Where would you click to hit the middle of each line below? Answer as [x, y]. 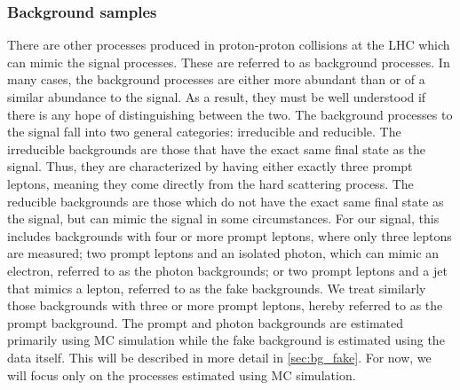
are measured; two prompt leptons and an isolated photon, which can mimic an [223, 253]
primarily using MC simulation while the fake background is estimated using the [226, 340]
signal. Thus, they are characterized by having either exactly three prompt [210, 166]
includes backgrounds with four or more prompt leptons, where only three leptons [230, 235]
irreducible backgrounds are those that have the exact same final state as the [217, 148]
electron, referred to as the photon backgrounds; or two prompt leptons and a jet [227, 270]
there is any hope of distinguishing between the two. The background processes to [230, 114]
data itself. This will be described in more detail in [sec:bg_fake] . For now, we [219, 357]
